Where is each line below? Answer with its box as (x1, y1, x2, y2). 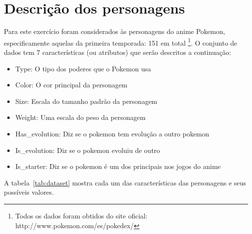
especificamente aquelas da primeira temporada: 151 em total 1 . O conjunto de (4, 36, 237, 48)
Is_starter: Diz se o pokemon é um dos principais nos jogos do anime (15, 161, 221, 171)
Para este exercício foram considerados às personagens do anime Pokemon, (4, 26, 225, 36)
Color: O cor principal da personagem (15, 80, 127, 90)
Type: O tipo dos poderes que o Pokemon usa (15, 63, 151, 73)
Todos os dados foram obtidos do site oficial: (15, 210, 148, 220)
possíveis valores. (4, 187, 54, 197)
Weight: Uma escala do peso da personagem (15, 112, 146, 122)
